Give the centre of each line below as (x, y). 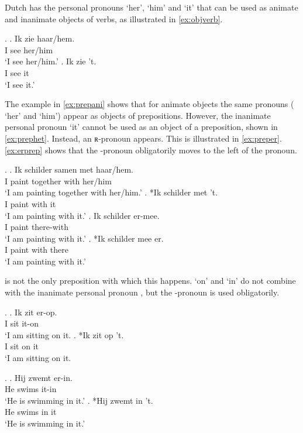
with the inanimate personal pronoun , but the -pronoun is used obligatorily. (142, 292)
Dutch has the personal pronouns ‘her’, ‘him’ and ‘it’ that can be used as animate (151, 7)
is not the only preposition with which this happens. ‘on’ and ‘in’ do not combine (150, 281)
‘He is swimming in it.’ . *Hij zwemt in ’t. (79, 400)
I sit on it (22, 346)
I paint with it (30, 203)
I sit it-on (22, 323)
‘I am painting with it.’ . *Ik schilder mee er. (84, 238)
